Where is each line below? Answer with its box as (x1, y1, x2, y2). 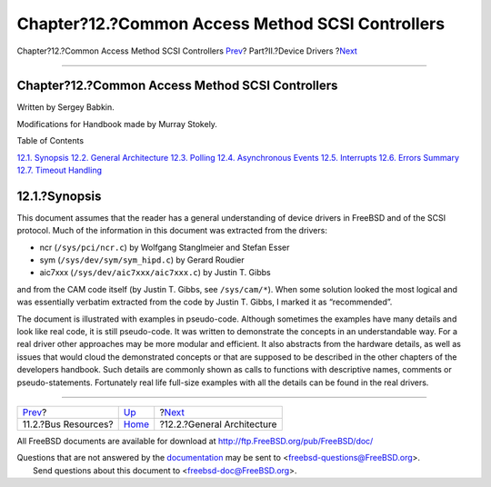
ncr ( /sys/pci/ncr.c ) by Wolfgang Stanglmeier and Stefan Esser (39, 242, 290, 253)
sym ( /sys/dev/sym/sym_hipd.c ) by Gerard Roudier (39, 254, 245, 265)
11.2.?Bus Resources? (22, 418, 114, 431)
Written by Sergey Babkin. (16, 102, 115, 113)
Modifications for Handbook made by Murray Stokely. (16, 118, 218, 129)
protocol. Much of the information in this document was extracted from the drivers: (16, 225, 327, 236)
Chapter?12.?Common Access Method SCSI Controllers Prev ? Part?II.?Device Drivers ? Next (16, 45, 358, 56)
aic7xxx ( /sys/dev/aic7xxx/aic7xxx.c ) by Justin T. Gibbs (39, 267, 272, 278)
